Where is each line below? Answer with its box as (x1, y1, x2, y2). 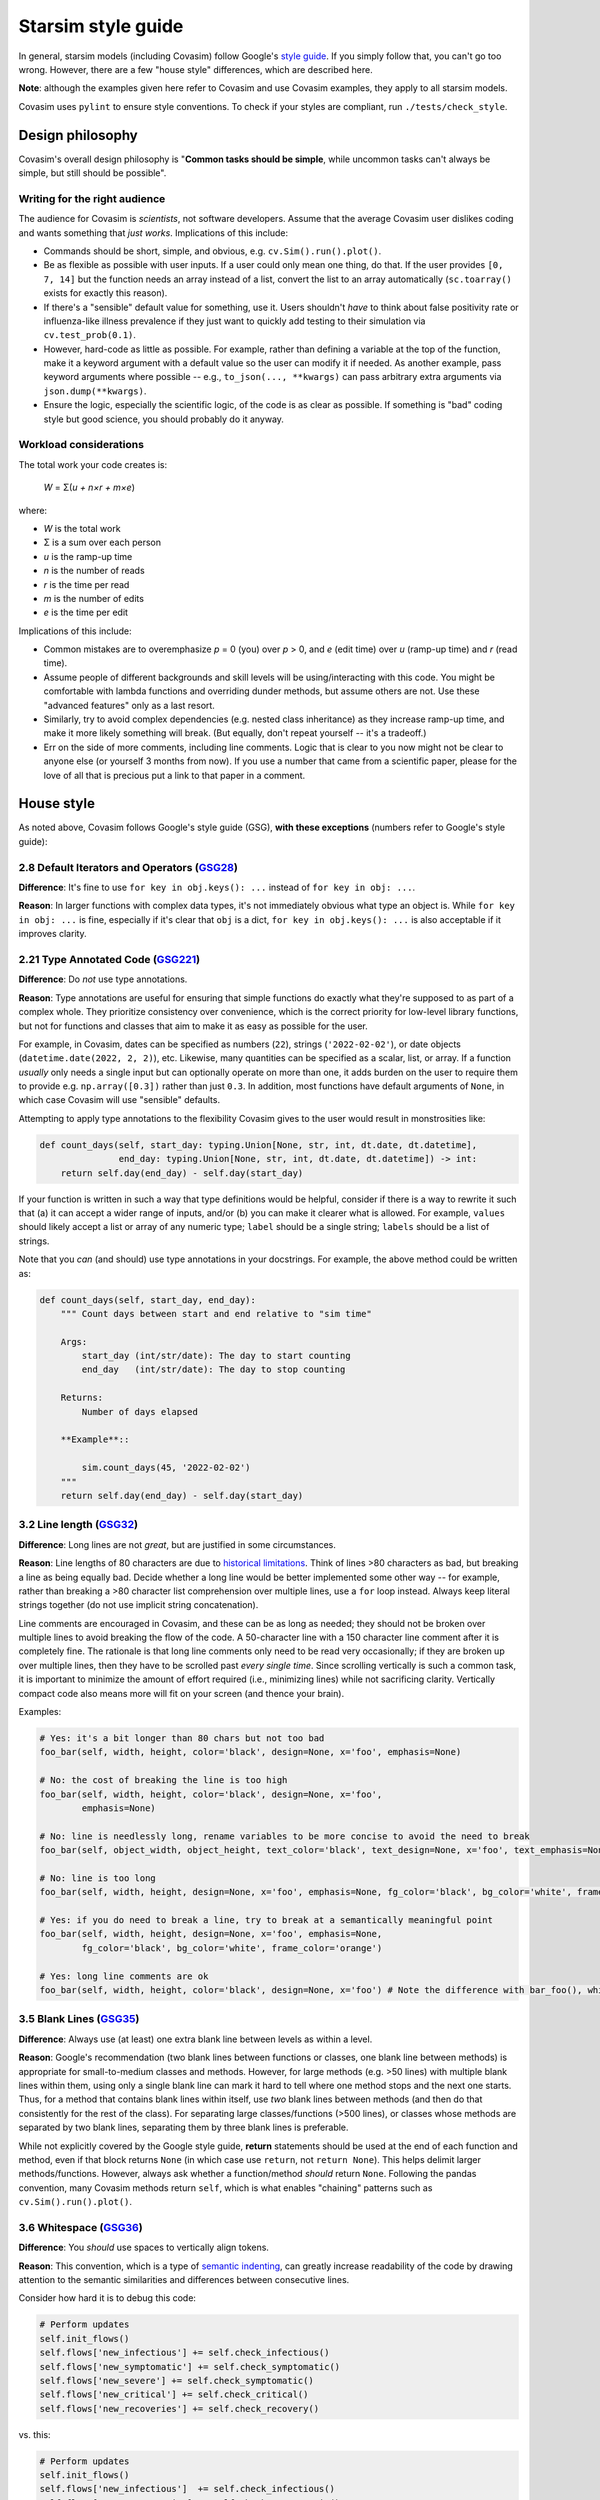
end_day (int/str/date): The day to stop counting (81, 1364, 346, 1375)
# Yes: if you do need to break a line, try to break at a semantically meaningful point (39, 1915, 494, 1926)
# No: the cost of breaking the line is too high (39, 1775, 288, 1786)
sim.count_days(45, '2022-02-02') (81, 1462, 251, 1474)
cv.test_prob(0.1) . (43, 329, 137, 341)
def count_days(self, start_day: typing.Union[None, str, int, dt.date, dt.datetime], (39, 1139, 478, 1150)
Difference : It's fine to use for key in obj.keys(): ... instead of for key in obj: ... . (18, 881, 416, 894)
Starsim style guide (18, 15, 184, 37)
